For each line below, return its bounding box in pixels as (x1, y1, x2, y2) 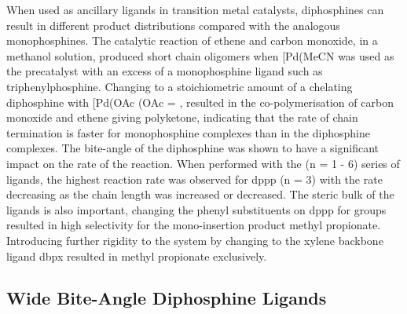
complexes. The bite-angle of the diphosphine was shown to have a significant (6, 140, 379, 156)
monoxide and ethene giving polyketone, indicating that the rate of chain (6, 109, 358, 126)
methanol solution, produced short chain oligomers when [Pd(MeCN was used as (6, 47, 394, 64)
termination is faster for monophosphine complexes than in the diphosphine (6, 124, 370, 141)
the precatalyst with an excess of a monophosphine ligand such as (6, 63, 323, 79)
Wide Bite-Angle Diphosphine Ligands (6, 286, 327, 310)
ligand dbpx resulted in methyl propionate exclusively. (6, 247, 267, 264)
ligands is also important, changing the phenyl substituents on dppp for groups (6, 201, 387, 217)
